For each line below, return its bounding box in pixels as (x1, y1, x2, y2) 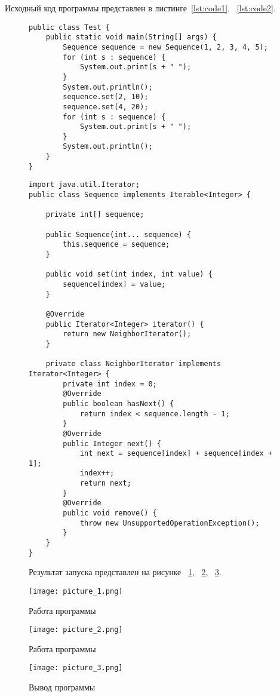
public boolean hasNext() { (63, 399, 174, 408)
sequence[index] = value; (63, 280, 166, 288)
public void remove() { (63, 509, 157, 518)
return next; (79, 479, 131, 488)
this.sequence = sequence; (63, 240, 170, 249)
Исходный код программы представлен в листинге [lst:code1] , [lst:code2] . (5, 2, 276, 14)
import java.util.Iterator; (29, 180, 140, 189)
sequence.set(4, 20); (63, 102, 149, 111)
